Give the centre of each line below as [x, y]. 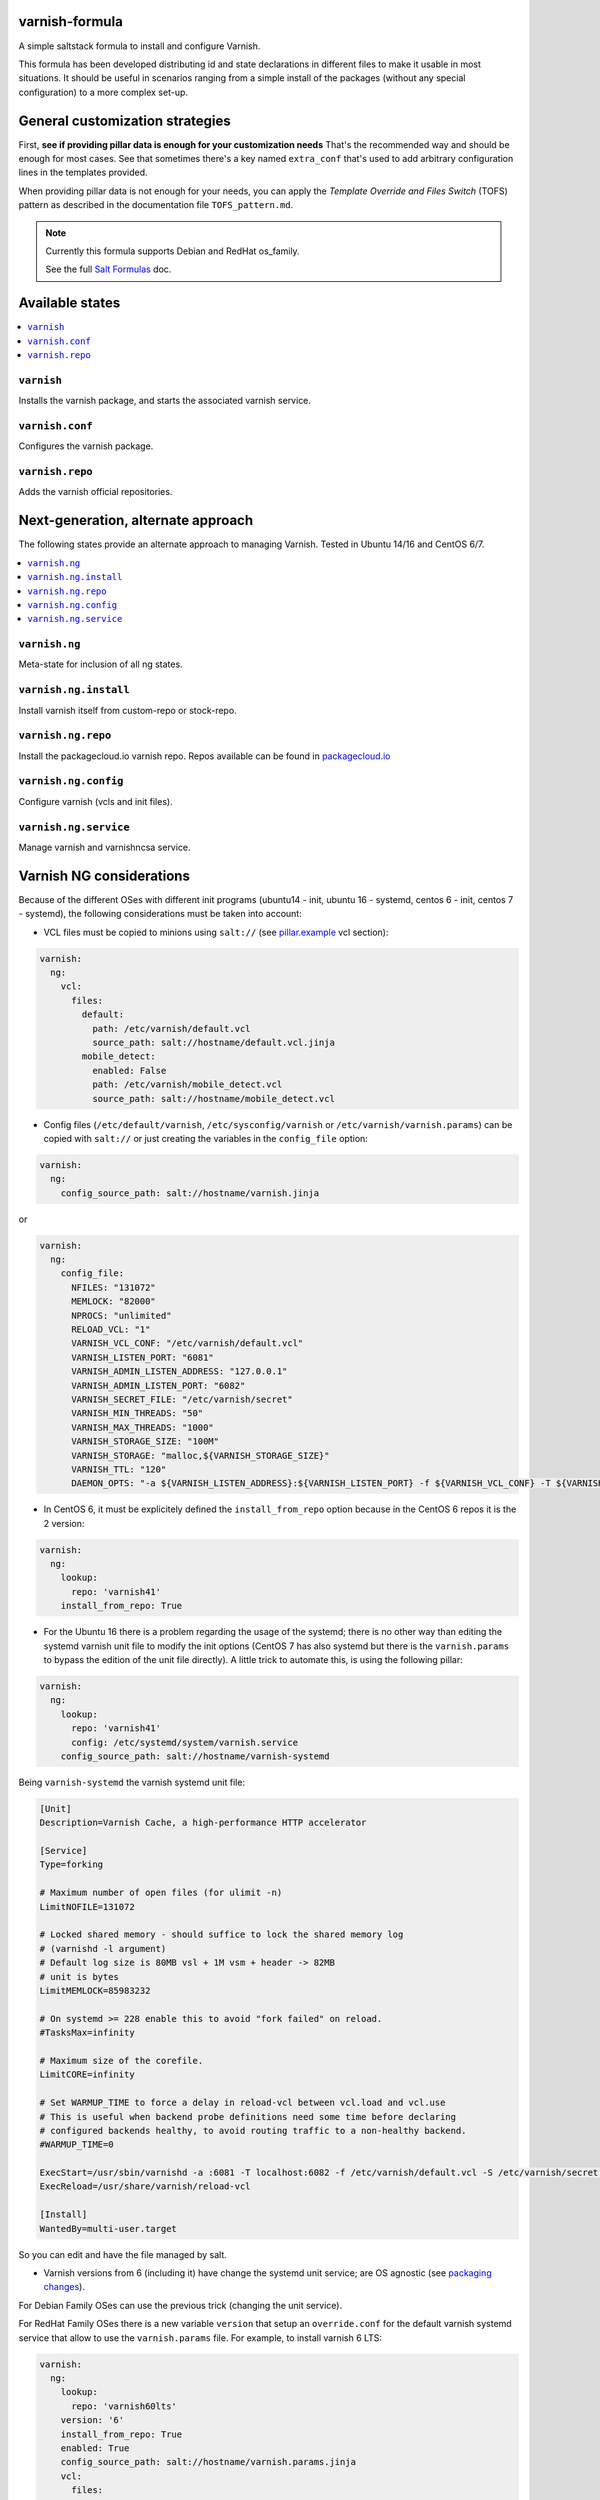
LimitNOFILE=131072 [87, 1906]
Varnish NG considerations [104, 875]
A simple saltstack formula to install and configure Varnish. [139, 46]
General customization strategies [125, 120]
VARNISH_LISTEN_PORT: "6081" [142, 1357]
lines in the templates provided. [83, 172]
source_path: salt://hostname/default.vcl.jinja [213, 1043]
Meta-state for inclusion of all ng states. [101, 664]
